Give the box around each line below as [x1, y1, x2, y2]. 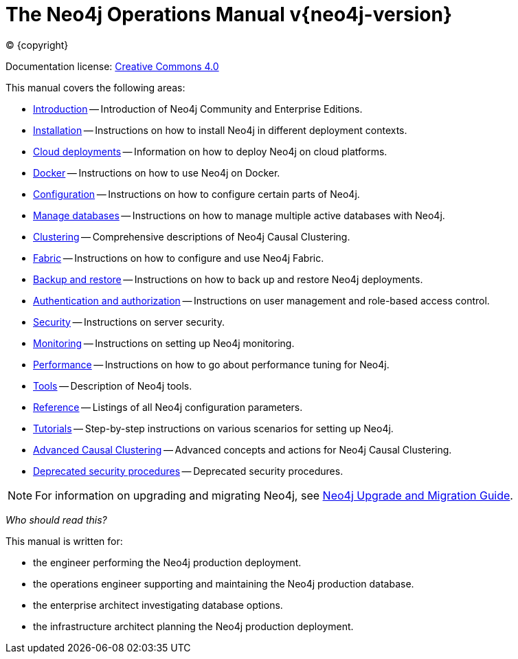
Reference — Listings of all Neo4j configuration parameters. [33, 401, 303, 413]
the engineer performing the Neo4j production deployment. [33, 556, 302, 568]
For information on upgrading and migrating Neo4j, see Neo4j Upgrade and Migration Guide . [35, 488, 513, 502]
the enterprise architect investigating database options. [33, 599, 283, 611]
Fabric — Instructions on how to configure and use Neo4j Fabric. [33, 252, 324, 264]
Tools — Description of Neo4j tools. [33, 379, 192, 392]
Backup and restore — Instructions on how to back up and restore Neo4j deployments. [33, 273, 423, 285]
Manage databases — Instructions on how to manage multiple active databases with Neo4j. [33, 209, 445, 221]
